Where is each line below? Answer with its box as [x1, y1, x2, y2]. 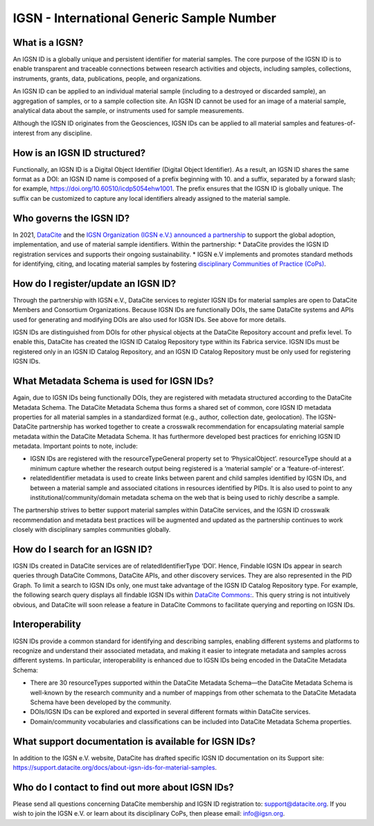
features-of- [320, 119, 356, 127]
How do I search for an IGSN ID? [12, 544, 152, 555]
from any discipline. [35, 129, 93, 137]
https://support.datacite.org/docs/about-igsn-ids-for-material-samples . [12, 763, 217, 771]
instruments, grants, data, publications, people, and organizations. [12, 74, 202, 82]
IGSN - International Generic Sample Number [12, 10, 276, 26]
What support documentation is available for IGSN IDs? [12, 735, 256, 747]
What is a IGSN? [12, 37, 84, 48]
